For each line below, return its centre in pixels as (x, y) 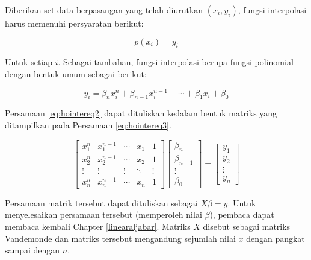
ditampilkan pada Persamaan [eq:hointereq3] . (88, 125)
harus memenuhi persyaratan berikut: (74, 23)
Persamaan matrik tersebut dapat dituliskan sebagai (101, 202)
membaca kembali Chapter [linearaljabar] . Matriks (98, 226)
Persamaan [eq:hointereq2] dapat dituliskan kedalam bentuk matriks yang (141, 113)
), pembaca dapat (242, 214)
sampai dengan (32, 250)
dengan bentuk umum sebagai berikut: (76, 73)
